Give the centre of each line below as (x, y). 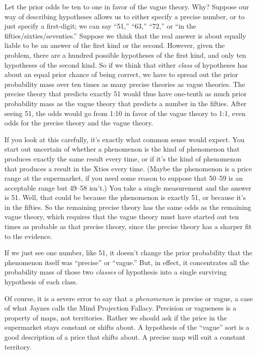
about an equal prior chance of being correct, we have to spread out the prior (121, 74)
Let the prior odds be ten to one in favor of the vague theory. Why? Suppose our (127, 6)
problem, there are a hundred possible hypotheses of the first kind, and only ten (125, 55)
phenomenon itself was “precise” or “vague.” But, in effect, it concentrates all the (127, 262)
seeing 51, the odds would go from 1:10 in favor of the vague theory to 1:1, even (125, 113)
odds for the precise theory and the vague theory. (79, 123)
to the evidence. (28, 236)
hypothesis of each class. (41, 282)
